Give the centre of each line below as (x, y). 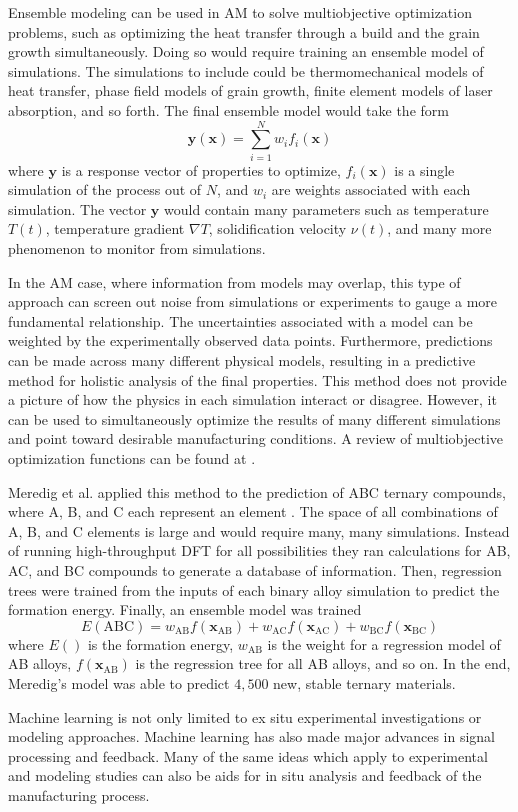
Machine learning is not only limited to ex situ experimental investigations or (245, 716)
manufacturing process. (79, 794)
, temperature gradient (115, 228)
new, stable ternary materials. (364, 682)
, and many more (439, 228)
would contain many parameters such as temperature (326, 208)
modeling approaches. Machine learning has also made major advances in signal (252, 736)
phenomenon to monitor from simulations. (137, 248)
